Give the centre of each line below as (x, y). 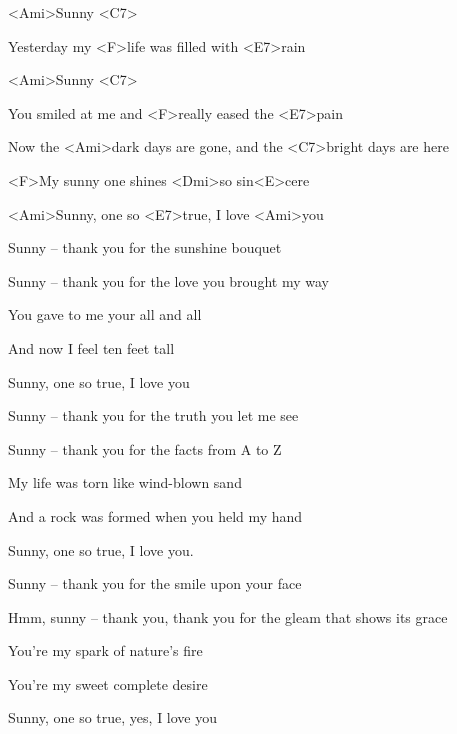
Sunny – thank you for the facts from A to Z (145, 448)
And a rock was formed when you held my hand (155, 515)
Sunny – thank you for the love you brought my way (168, 280)
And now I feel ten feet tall (91, 347)
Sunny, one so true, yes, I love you (113, 717)
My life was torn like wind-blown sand (125, 482)
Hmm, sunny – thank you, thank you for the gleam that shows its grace (228, 616)
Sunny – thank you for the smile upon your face (155, 583)
